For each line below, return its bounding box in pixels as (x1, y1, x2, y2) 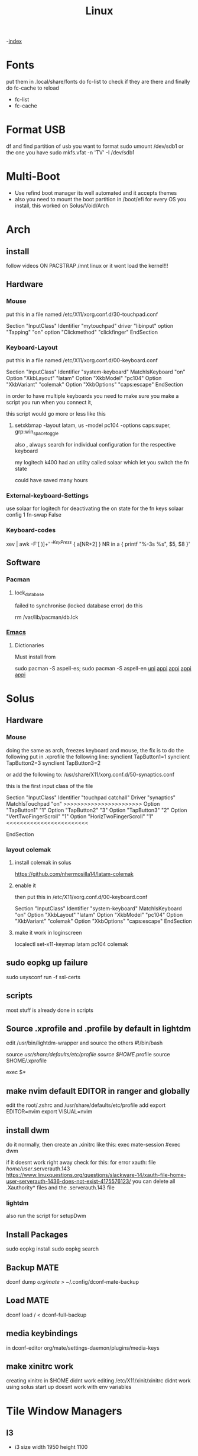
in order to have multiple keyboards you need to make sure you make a (6, 392, 179, 399)
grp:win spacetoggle (14, 428, 59, 436)
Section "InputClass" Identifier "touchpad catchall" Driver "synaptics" (6, 794, 176, 801)
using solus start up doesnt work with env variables (6, 1384, 132, 1391)
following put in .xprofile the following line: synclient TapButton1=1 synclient (6, 753, 190, 760)
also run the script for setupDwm (6, 1213, 87, 1220)
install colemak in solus (14, 859, 72, 866)
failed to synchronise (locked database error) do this (14, 602, 143, 609)
